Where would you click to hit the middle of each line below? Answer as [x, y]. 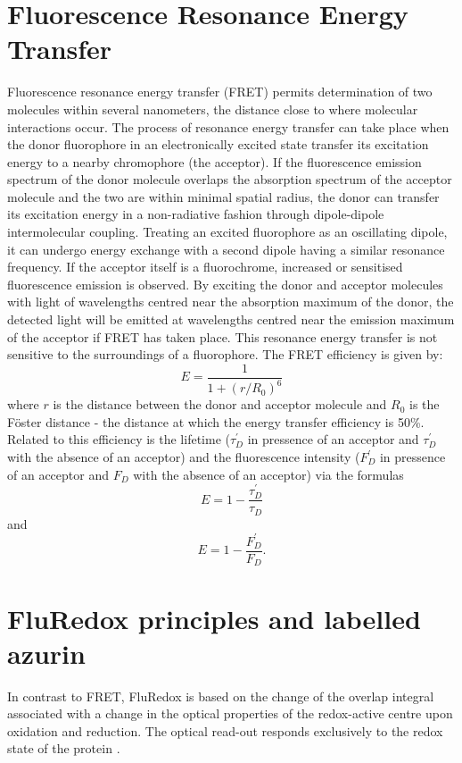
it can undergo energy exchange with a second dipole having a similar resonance [226, 249]
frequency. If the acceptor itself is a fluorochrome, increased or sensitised [205, 267]
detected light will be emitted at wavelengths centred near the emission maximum [231, 319]
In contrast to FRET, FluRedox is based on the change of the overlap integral [221, 696]
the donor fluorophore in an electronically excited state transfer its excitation [218, 144]
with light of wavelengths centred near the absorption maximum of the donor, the [231, 302]
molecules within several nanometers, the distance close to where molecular [213, 109]
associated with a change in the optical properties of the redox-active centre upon [230, 713]
